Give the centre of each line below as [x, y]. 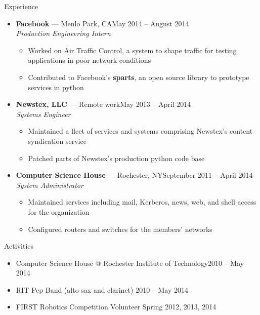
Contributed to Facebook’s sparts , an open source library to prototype [139, 77]
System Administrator [50, 185]
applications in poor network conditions [90, 60]
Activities [19, 246]
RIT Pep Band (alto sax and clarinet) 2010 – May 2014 [102, 289]
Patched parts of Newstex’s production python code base [116, 158]
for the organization [59, 211]
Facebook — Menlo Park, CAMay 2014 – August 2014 [102, 23]
